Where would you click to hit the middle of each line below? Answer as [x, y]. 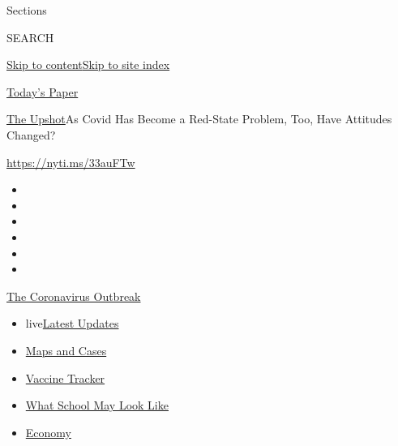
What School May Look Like [97, 405]
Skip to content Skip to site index [88, 64]
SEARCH [30, 37]
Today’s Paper [43, 91]
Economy [48, 432]
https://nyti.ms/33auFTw [71, 162]
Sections [27, 10]
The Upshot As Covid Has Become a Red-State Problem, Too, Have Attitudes [199, 119]
